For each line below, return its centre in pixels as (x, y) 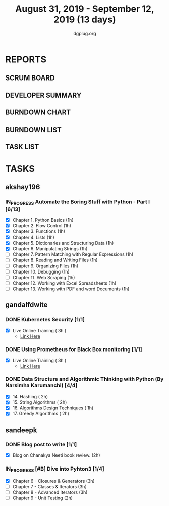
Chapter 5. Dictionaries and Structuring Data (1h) (63, 243)
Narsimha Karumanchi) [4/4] (41, 385)
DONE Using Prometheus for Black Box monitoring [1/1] (74, 349)
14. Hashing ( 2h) (30, 397)
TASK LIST (22, 147)
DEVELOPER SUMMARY (43, 95)
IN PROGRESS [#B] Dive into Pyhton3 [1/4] (55, 470)
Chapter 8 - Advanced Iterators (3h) (50, 492)
